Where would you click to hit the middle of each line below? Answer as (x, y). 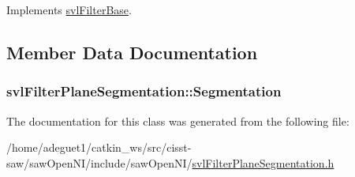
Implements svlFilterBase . (69, 9)
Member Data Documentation (132, 52)
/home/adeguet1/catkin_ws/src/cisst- (99, 147)
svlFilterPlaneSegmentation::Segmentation (144, 91)
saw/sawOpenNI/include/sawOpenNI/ (99, 162)
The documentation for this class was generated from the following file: (178, 121)
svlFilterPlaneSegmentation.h (263, 162)
